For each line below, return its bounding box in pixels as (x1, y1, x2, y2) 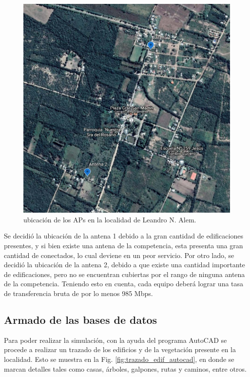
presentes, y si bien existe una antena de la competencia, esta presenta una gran (4, 240, 243, 251)
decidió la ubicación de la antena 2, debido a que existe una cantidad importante (4, 259, 245, 270)
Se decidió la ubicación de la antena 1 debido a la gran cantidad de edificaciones (4, 231, 243, 241)
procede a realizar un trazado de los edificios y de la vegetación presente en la (4, 344, 236, 355)
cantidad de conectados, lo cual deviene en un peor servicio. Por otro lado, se (4, 250, 234, 260)
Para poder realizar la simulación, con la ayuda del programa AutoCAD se (4, 335, 227, 345)
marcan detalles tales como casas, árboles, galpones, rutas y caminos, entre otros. (4, 363, 247, 374)
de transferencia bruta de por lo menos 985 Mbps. (4, 288, 153, 298)
